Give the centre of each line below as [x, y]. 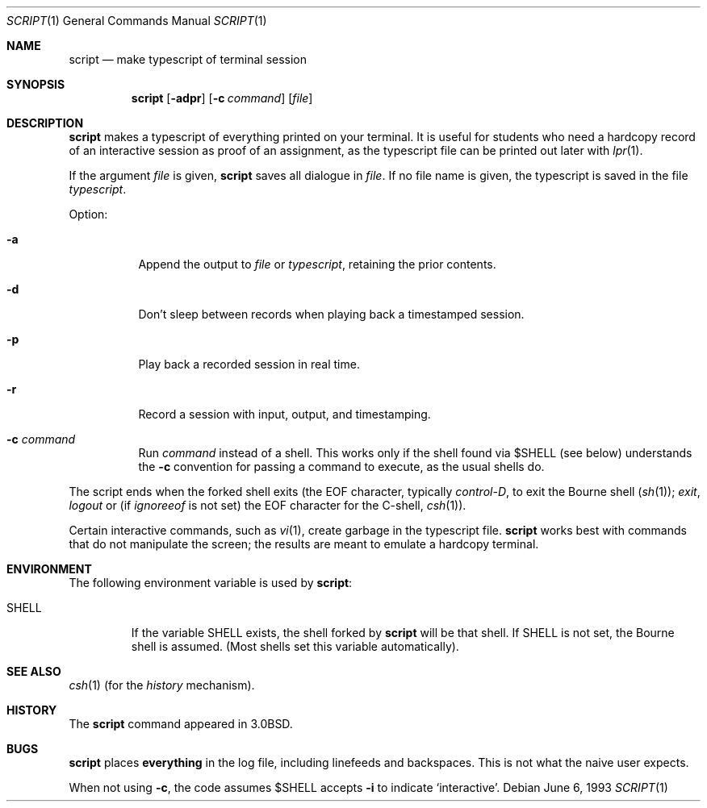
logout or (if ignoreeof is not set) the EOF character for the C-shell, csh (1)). [268, 505]
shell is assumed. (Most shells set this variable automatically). [295, 646]
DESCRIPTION [45, 123]
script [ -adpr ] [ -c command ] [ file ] [222, 98]
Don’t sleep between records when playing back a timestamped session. [331, 314]
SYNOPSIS [36, 84]
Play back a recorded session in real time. [249, 364]
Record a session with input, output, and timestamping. [284, 414]
